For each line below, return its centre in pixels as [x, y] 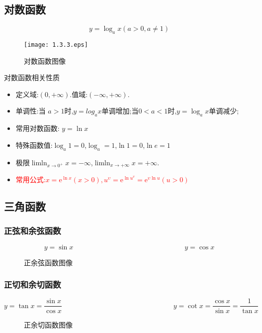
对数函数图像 [45, 60]
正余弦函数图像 [48, 262]
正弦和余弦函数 [33, 231]
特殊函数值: [34, 145]
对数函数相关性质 [32, 77]
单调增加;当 [120, 111]
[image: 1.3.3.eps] [56, 45]
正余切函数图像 [48, 324]
